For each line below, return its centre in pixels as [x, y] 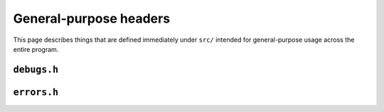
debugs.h [36, 69]
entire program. [36, 49]
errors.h [36, 92]
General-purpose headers [92, 18]
